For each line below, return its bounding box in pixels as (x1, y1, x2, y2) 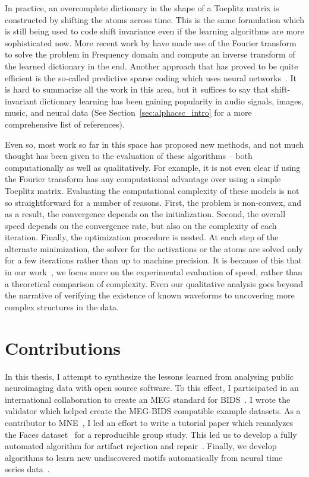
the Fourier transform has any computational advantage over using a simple (5, 173, 281, 185)
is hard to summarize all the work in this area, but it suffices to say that (5, 83, 269, 96)
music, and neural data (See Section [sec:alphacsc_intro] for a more (5, 106, 252, 119)
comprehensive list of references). (5, 117, 125, 130)
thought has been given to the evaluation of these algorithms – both (5, 150, 253, 162)
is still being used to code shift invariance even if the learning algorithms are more (5, 25, 304, 37)
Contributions (5, 335, 121, 360)
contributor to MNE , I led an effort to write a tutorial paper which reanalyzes (5, 416, 294, 428)
